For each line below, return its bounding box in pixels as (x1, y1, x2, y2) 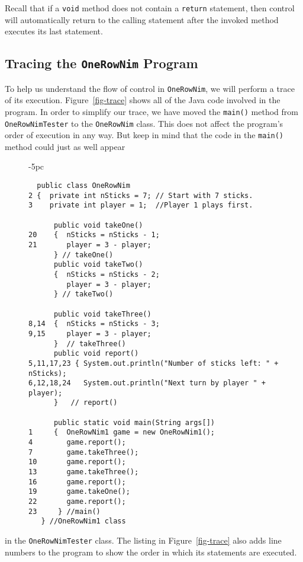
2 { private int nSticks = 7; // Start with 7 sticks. (28, 191, 253, 200)
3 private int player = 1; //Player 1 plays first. (28, 201, 253, 210)
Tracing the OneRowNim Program (5, 54, 198, 72)
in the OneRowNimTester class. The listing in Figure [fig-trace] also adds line (5, 534, 282, 546)
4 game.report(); (28, 438, 126, 447)
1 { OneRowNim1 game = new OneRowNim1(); (28, 428, 215, 437)
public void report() (53, 349, 139, 358)
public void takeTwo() (53, 260, 143, 269)
